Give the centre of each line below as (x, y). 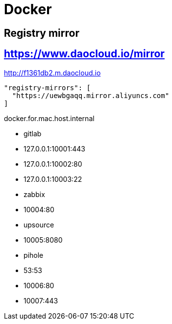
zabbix (34, 194)
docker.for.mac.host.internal (49, 118)
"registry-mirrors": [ (48, 87)
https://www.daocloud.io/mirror (84, 54)
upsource (39, 224)
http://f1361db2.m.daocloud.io (52, 73)
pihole (34, 255)
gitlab (33, 133)
